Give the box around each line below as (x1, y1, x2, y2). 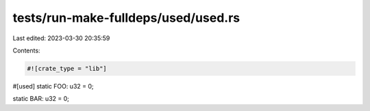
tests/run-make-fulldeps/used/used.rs (12, 10, 240, 25)
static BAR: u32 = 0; (12, 95, 70, 103)
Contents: (12, 46, 40, 54)
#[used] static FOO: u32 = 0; (12, 82, 94, 90)
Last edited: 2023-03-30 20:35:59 (12, 34, 110, 42)
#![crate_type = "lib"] (27, 65, 108, 72)
